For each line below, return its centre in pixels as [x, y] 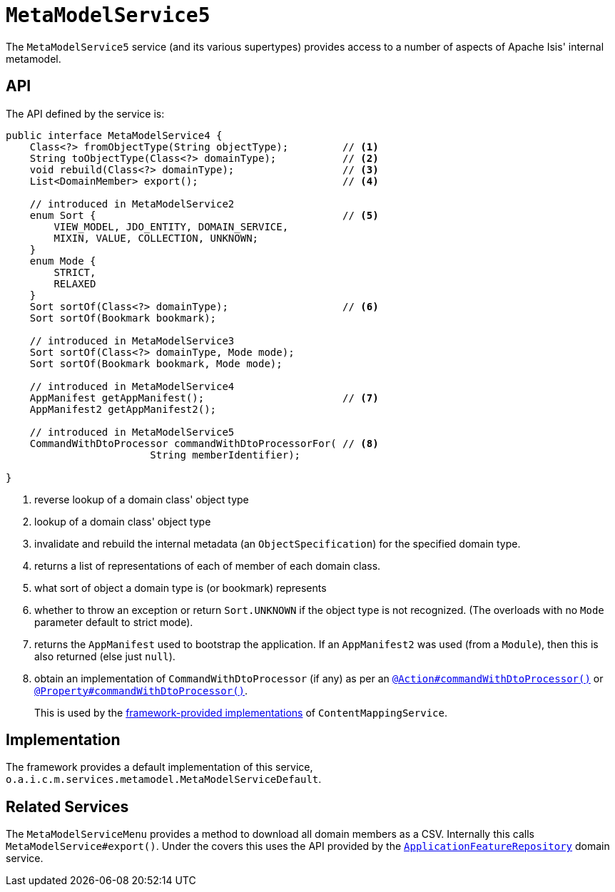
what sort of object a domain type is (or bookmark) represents [181, 588]
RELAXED [75, 283]
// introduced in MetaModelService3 [132, 340]
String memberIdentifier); [225, 455]
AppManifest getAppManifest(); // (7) [204, 398]
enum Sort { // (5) [204, 215]
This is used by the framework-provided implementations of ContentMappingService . [241, 712]
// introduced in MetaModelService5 [132, 432]
